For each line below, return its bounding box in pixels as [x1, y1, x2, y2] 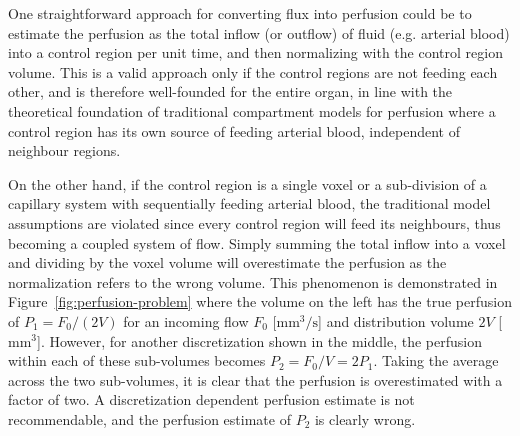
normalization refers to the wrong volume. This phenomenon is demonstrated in [8, 271, 498, 292]
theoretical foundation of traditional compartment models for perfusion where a [8, 100, 496, 121]
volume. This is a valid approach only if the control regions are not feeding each [8, 61, 498, 82]
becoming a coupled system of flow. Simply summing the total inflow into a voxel [8, 232, 506, 253]
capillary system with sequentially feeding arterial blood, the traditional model [8, 193, 491, 214]
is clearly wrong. [314, 408, 416, 429]
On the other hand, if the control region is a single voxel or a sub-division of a [8, 173, 487, 194]
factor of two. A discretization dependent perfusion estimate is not [8, 389, 415, 410]
